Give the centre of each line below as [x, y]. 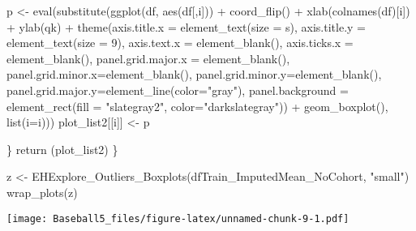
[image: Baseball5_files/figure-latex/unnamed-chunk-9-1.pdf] [178, 218]
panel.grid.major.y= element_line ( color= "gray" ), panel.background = [178, 90]
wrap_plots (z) [42, 192]
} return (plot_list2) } [62, 149]
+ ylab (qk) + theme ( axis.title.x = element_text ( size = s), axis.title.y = [186, 26]
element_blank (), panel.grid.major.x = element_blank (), [148, 58]
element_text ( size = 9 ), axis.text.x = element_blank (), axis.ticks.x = [180, 43]
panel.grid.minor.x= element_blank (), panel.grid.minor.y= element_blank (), [194, 74]
